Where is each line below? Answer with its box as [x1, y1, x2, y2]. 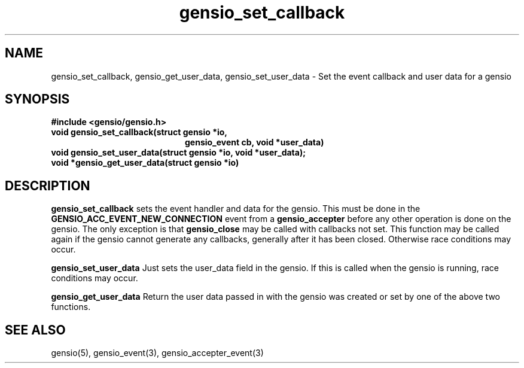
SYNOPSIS [5, 92, 70, 107]
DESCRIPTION [5, 178, 90, 193]
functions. [51, 302, 91, 312]
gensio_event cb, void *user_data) [185, 137, 324, 148]
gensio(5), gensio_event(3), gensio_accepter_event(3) [51, 348, 264, 358]
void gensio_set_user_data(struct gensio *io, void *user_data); [51, 147, 306, 158]
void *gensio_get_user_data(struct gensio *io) [51, 157, 239, 168]
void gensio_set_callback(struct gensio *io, [51, 127, 228, 138]
